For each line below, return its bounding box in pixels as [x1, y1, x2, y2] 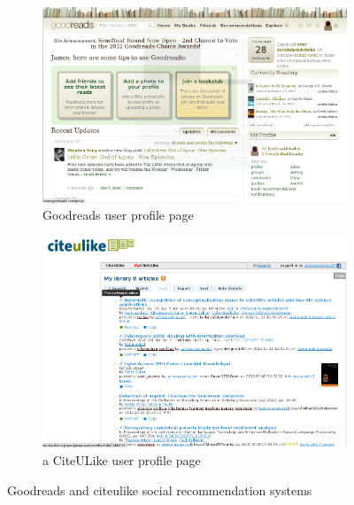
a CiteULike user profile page [42, 450, 201, 469]
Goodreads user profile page [42, 206, 194, 224]
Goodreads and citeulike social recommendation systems [7, 480, 312, 499]
